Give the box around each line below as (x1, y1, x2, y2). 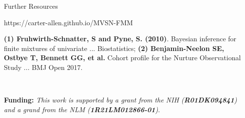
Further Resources (4, 1, 58, 11)
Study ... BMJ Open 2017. (4, 62, 83, 72)
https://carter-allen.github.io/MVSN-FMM (4, 17, 133, 27)
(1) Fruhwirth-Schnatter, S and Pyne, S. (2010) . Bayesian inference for (4, 34, 237, 44)
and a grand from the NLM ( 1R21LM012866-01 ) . (4, 104, 160, 114)
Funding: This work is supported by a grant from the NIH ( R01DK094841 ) (4, 95, 237, 105)
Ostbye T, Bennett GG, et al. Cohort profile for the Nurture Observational (4, 52, 241, 63)
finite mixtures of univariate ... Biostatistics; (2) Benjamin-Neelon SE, (4, 43, 224, 53)
